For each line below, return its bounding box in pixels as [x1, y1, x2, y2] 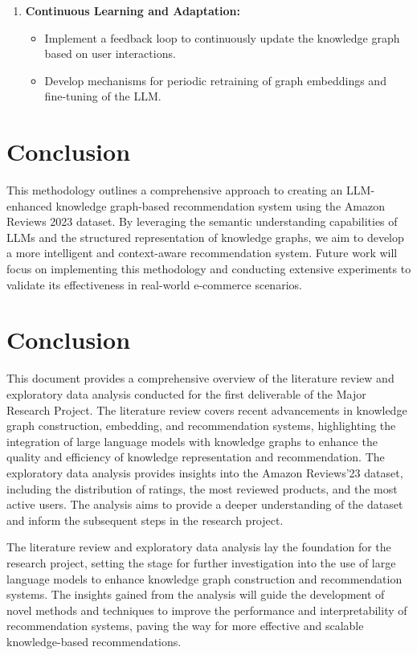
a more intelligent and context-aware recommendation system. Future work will [6, 244, 398, 261]
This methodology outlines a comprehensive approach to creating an [6, 182, 343, 199]
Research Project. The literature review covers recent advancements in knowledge [6, 401, 407, 418]
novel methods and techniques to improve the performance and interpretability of [6, 601, 407, 618]
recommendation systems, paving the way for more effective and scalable [6, 617, 364, 634]
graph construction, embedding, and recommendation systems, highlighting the [6, 417, 396, 434]
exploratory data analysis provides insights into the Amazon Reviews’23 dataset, [6, 464, 403, 481]
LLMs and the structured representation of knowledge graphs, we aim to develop [6, 228, 404, 245]
